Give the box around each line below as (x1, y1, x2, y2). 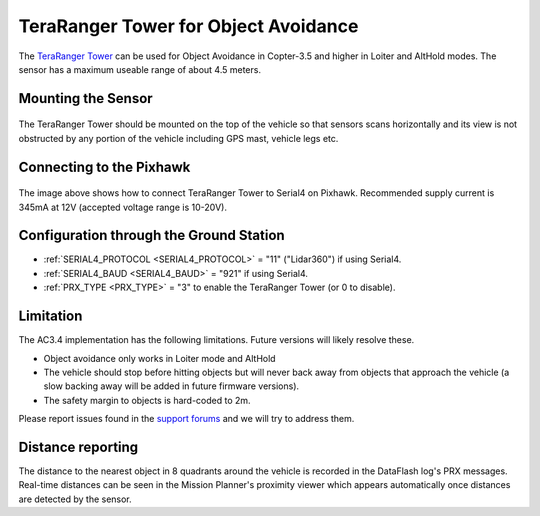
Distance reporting (18, 438, 139, 455)
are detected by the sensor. (18, 493, 132, 505)
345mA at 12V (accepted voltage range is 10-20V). (18, 201, 227, 213)
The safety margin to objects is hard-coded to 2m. (43, 394, 251, 406)
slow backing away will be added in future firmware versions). (43, 380, 300, 392)
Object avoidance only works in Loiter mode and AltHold (43, 352, 276, 364)
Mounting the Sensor (18, 90, 154, 107)
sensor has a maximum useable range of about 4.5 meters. (18, 63, 262, 75)
